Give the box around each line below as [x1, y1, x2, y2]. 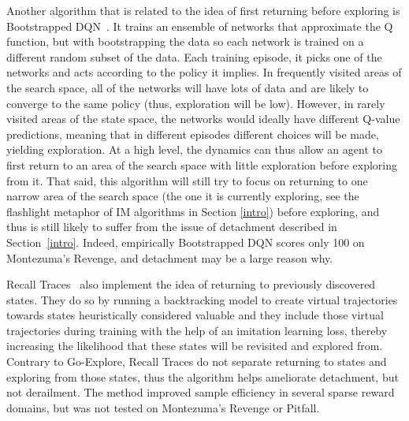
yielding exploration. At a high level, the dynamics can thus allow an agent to [6, 141, 382, 158]
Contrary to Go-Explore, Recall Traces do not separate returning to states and [6, 353, 387, 370]
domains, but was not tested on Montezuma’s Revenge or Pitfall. [6, 399, 320, 415]
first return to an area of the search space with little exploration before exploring [6, 156, 398, 173]
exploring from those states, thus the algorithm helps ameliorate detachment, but [6, 368, 399, 385]
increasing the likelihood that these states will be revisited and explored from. [6, 337, 383, 354]
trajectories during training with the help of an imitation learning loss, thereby [6, 322, 388, 338]
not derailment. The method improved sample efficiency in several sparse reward [6, 384, 395, 401]
